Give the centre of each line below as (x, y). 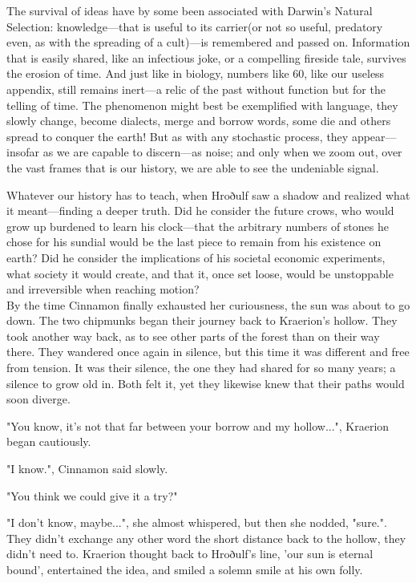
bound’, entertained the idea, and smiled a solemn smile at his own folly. (185, 569)
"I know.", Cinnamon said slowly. (87, 469)
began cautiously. (49, 441)
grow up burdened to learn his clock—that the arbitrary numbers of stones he (198, 226)
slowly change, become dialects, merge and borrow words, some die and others (199, 121)
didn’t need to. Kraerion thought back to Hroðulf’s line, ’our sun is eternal (190, 554)
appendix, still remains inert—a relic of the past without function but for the (196, 89)
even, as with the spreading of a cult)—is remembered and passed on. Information (208, 42)
